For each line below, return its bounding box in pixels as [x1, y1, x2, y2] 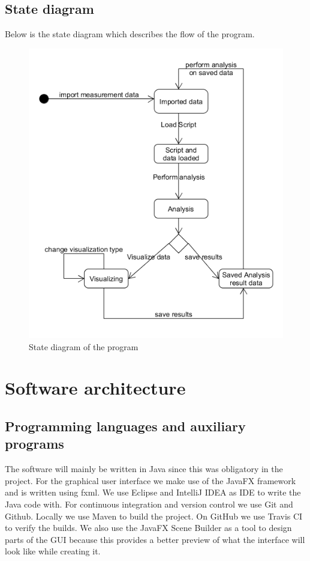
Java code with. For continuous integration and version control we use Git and [5, 497, 293, 510]
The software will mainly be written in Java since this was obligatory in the [5, 462, 283, 475]
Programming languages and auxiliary [5, 416, 246, 435]
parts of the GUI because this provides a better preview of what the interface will [5, 533, 305, 545]
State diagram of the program [29, 340, 139, 353]
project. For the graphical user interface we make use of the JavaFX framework [5, 474, 296, 487]
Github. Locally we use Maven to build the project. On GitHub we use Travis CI [5, 509, 303, 522]
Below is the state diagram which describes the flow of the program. [5, 28, 255, 40]
